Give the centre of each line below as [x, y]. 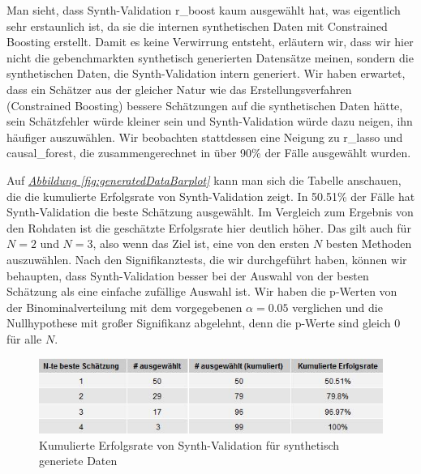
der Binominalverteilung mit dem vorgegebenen [125, 307]
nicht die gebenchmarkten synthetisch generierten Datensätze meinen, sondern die [210, 57]
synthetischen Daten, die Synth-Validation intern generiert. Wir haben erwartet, [206, 73]
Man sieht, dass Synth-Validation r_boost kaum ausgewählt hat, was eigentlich [204, 10]
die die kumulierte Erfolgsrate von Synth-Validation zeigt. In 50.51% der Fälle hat [211, 196]
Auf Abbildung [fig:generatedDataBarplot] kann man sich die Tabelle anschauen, [204, 179]
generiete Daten [78, 461]
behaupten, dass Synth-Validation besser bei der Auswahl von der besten [188, 275]
